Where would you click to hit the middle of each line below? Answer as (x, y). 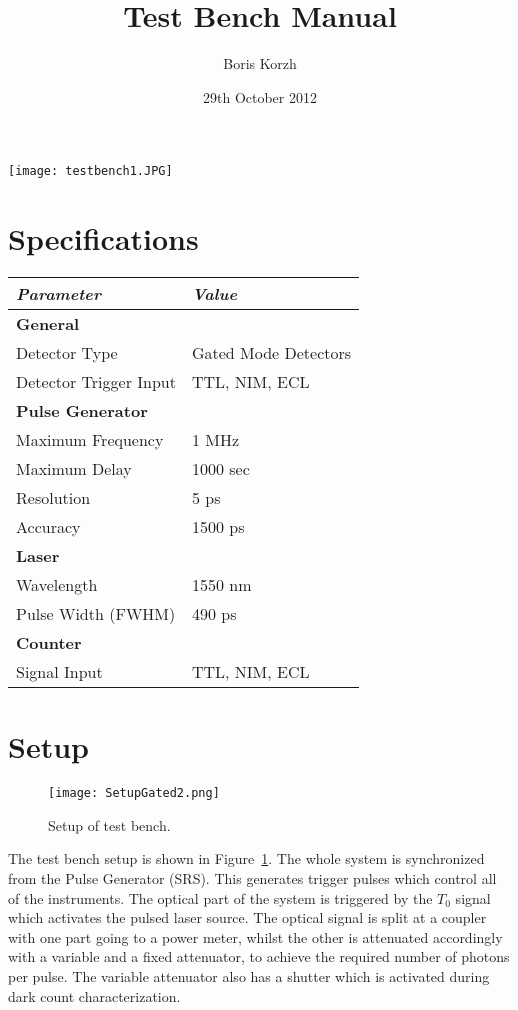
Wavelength (57, 585)
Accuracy (48, 527)
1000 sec (220, 469)
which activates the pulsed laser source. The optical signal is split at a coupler (247, 917)
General (48, 324)
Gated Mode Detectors (271, 353)
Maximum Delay (74, 469)
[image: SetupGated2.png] (134, 793)
